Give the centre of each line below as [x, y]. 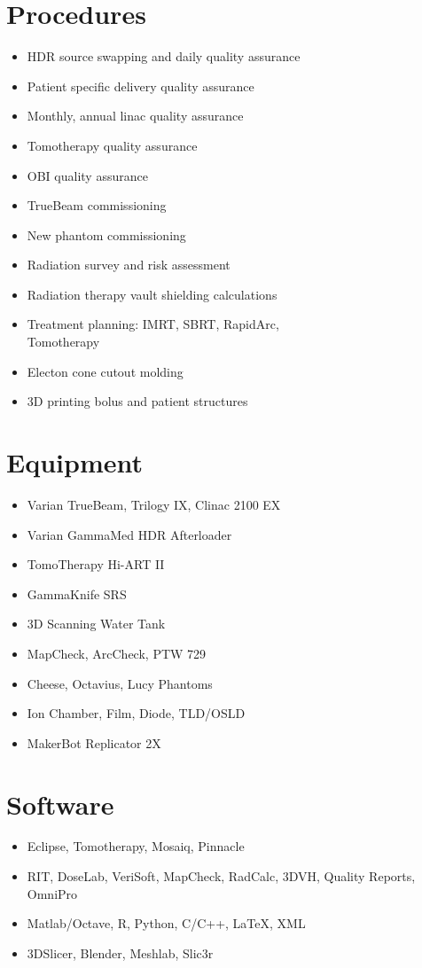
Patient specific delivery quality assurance [141, 86]
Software [60, 804]
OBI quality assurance [87, 175]
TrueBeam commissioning [97, 205]
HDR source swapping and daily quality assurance [164, 56]
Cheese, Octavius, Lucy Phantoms [120, 683]
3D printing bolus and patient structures [137, 401]
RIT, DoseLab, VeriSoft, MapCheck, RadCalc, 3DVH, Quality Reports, [221, 876]
